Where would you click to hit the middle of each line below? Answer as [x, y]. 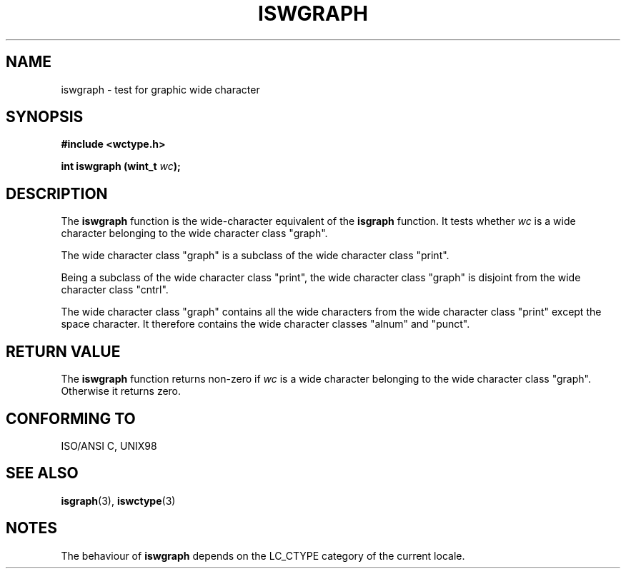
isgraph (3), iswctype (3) [118, 500]
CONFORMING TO [71, 418]
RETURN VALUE [63, 351]
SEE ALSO [42, 473]
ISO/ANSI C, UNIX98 [109, 445]
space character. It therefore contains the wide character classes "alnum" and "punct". [265, 324]
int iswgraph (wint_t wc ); [121, 166]
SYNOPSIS [45, 117]
